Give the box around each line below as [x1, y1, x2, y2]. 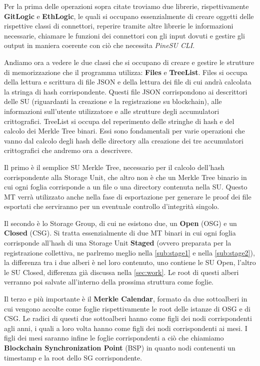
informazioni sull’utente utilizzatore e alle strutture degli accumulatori [4, 105, 219, 116]
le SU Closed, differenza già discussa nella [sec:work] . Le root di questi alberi [4, 266, 239, 277]
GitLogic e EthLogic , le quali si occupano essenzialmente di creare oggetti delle [4, 10, 254, 21]
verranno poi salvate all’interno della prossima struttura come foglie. [4, 276, 214, 287]
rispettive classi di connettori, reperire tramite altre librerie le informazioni [4, 20, 233, 31]
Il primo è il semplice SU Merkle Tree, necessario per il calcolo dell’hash [4, 161, 224, 172]
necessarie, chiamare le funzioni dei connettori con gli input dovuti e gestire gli [4, 30, 245, 40]
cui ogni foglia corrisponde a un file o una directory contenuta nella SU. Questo [4, 181, 247, 192]
